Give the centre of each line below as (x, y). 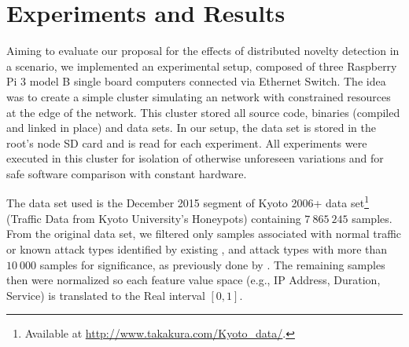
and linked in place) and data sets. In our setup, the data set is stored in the (191, 128)
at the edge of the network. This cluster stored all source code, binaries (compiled (203, 112)
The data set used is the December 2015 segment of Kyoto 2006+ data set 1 (188, 202)
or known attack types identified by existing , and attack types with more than (197, 248)
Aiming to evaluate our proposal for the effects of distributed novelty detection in (203, 51)
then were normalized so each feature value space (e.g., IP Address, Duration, (193, 280)
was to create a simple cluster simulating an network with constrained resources (199, 96)
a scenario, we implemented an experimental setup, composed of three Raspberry (202, 66)
